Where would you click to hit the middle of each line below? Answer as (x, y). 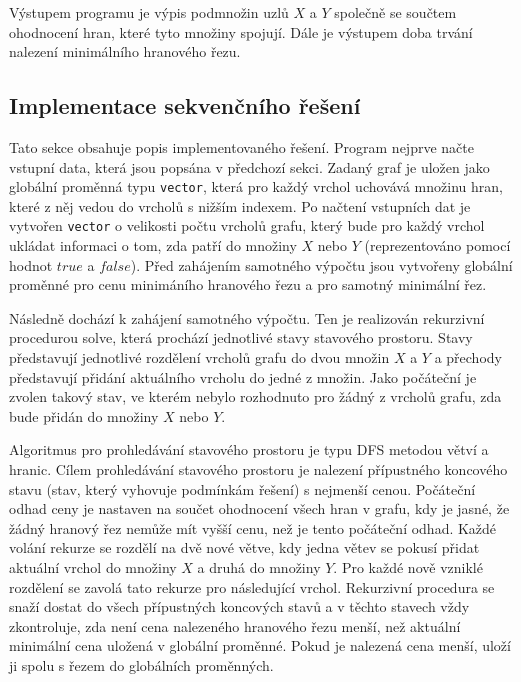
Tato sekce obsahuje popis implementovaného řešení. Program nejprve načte (241, 146)
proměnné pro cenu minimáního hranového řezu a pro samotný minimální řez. (248, 284)
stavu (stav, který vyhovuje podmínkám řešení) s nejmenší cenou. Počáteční (242, 488)
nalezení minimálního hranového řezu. (125, 51)
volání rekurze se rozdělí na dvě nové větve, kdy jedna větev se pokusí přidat (244, 547)
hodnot (31, 264)
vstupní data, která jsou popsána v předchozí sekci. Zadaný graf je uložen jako (249, 166)
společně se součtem (395, 12)
